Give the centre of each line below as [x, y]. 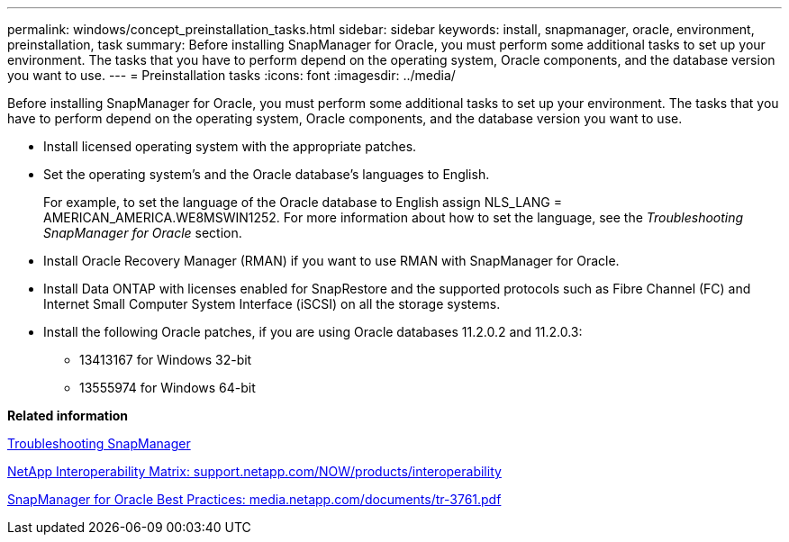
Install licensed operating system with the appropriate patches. [230, 146]
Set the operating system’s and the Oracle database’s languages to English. [267, 174]
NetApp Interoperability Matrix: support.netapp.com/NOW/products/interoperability [254, 471]
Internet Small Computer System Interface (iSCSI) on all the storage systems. [272, 304]
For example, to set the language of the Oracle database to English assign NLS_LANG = [303, 202]
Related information [68, 416]
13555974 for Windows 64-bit [168, 388]
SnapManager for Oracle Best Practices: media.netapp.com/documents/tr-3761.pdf [254, 499]
